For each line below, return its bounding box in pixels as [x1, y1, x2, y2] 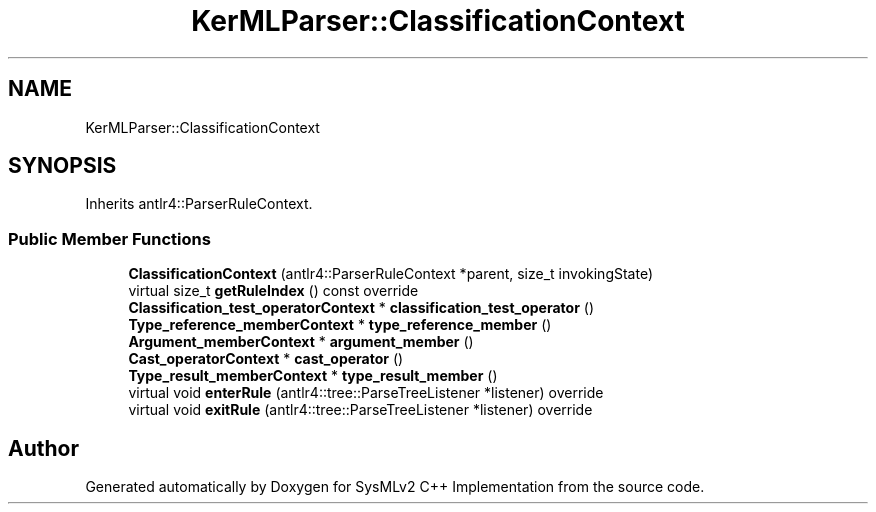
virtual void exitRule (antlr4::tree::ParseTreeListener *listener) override [128, 401, 593, 419]
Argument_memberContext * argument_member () [128, 333, 474, 351]
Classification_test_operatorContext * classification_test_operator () [128, 299, 594, 317]
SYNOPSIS [8, 153, 117, 179]
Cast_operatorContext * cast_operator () [128, 350, 404, 368]
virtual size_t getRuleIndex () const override [128, 282, 419, 300]
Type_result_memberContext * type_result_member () [128, 367, 498, 385]
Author [8, 435, 79, 461]
